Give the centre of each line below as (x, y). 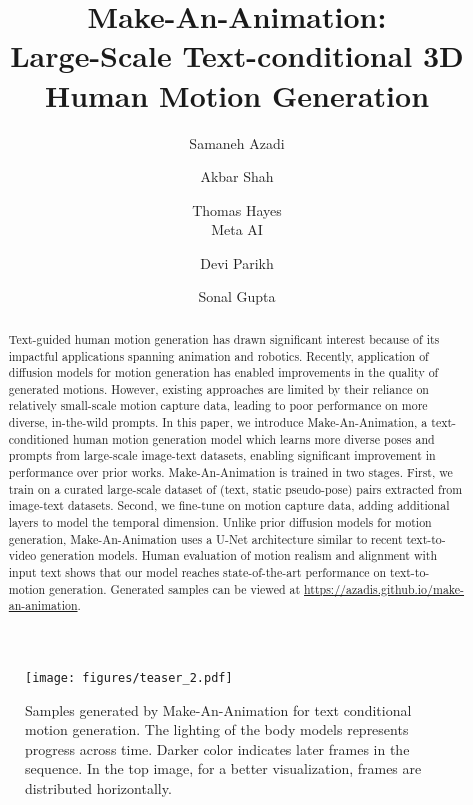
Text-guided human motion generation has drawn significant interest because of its (224, 338)
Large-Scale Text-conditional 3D (237, 55)
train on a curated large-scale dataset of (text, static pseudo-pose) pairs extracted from (235, 488)
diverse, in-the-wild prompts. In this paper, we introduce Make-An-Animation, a (218, 422)
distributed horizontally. (98, 788)
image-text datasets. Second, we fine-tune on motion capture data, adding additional (229, 505)
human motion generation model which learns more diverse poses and (253, 438)
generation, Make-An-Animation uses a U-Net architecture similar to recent (205, 538)
